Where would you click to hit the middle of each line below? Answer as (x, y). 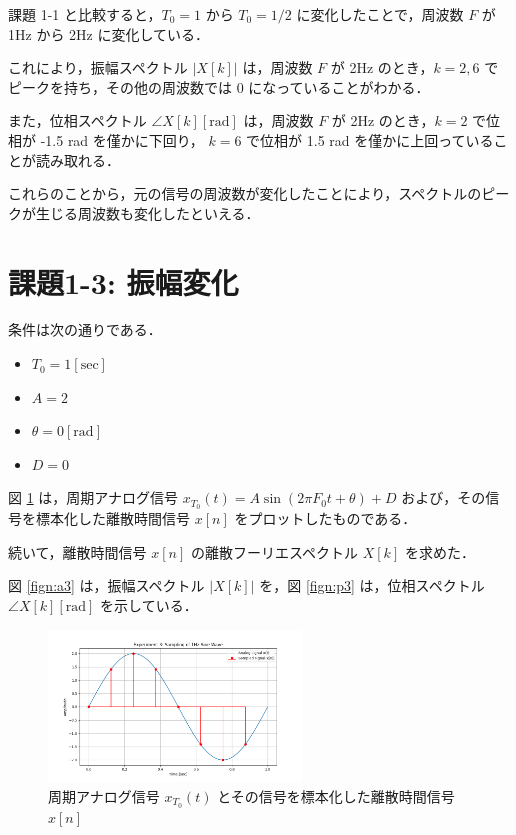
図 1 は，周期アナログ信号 (93, 497)
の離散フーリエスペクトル (275, 551)
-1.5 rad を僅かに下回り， (122, 139)
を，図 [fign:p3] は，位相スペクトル (372, 585)
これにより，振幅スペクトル (98, 67)
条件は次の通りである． (85, 329)
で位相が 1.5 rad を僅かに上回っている (370, 139)
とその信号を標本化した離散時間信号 (336, 795)
